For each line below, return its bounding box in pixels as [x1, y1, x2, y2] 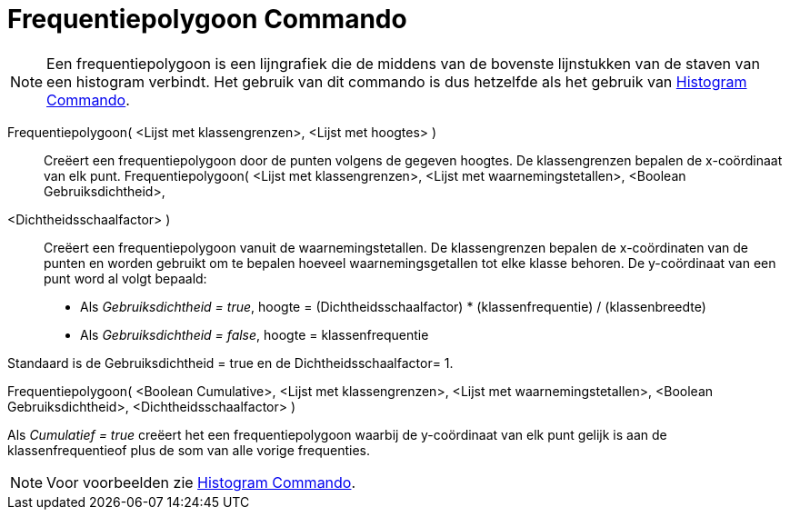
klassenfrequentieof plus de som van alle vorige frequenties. [7, 442, 370, 458]
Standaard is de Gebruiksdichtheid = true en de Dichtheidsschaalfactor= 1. [7, 354, 454, 371]
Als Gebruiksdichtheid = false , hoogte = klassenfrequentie [80, 326, 429, 343]
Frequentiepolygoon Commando [7, 4, 407, 35]
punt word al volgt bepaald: [44, 270, 207, 286]
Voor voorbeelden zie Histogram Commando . [46, 472, 356, 492]
